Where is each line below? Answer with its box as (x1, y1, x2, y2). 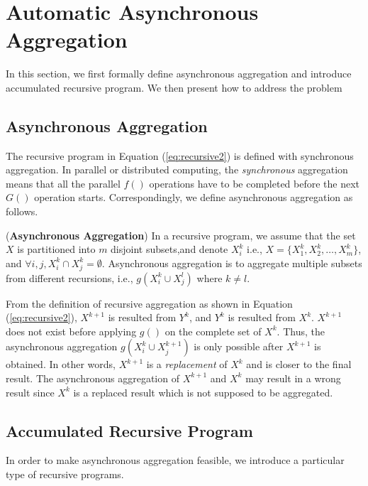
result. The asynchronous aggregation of (6, 370, 179, 385)
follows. (6, 204, 38, 219)
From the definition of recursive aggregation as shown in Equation (6, 296, 293, 310)
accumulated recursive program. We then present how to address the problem (6, 80, 342, 94)
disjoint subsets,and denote (111, 242, 228, 256)
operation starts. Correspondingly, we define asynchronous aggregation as (34, 190, 353, 205)
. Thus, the (277, 323, 325, 338)
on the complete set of (165, 323, 262, 338)
